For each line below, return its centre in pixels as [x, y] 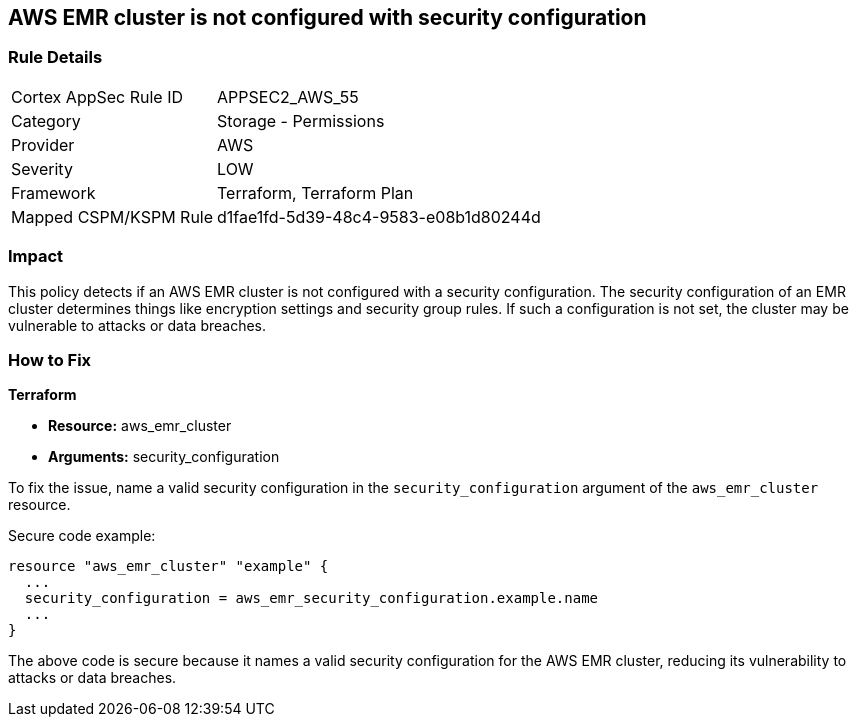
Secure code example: [82, 536]
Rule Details [55, 57]
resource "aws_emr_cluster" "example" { [168, 566]
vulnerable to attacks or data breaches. [137, 325]
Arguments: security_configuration [164, 457]
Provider [43, 144]
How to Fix [50, 359]
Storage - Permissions [301, 120]
